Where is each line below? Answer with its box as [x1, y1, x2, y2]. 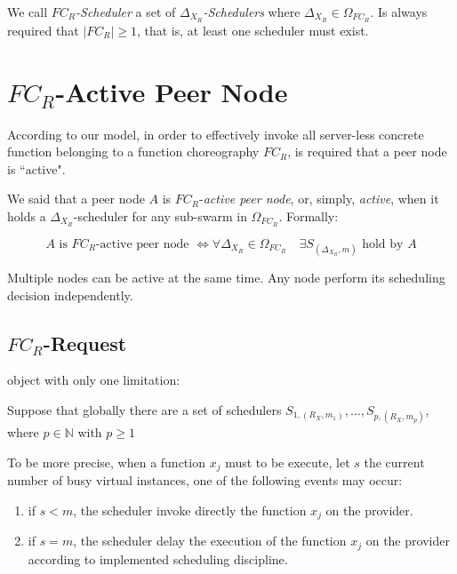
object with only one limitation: [7, 371, 180, 389]
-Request [43, 329, 127, 356]
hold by [362, 237, 404, 251]
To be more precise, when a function [7, 452, 205, 471]
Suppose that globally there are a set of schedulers [7, 400, 282, 419]
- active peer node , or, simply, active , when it [199, 189, 439, 208]
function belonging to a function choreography [7, 142, 260, 161]
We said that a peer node [7, 189, 145, 208]
